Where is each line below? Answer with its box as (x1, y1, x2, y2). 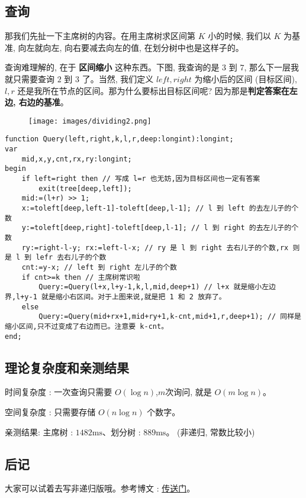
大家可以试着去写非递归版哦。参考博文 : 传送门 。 (5, 482, 195, 494)
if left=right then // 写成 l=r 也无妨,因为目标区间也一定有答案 (21, 174, 260, 183)
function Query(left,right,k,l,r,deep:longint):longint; (5, 135, 234, 144)
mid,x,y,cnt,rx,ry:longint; (21, 154, 132, 163)
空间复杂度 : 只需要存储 (5, 406, 96, 418)
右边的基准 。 (18, 96, 69, 108)
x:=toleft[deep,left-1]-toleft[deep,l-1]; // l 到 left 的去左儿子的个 (21, 204, 299, 213)
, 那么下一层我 (244, 61, 299, 73)
